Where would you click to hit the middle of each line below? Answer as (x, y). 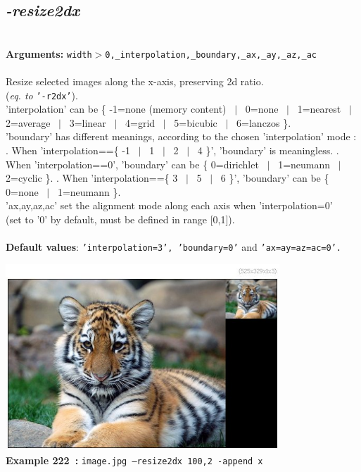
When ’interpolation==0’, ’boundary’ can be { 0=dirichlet (132, 164)
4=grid (140, 122)
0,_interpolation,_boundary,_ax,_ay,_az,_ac (211, 55)
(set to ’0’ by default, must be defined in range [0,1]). (120, 219)
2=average (28, 122)
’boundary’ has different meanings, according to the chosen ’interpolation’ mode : (181, 136)
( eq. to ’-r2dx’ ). (42, 95)
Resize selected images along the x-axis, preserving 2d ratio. (135, 81)
